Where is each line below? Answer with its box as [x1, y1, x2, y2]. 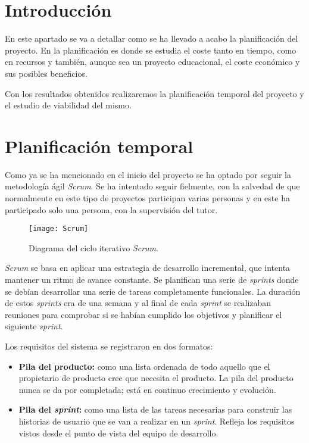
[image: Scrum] [29, 224, 89, 233]
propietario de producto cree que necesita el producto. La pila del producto [18, 372, 294, 384]
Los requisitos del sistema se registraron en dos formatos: [5, 340, 213, 352]
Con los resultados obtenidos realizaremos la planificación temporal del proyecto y [5, 87, 304, 99]
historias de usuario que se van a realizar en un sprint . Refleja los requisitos [18, 414, 295, 427]
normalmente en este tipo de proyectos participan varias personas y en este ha [5, 192, 290, 204]
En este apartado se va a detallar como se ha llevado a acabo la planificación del [5, 32, 298, 45]
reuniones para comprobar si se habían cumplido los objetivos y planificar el [5, 308, 282, 320]
